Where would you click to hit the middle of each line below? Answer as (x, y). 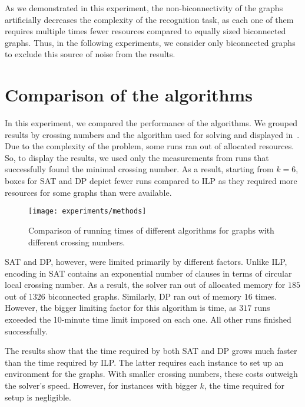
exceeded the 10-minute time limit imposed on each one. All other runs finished (148, 319)
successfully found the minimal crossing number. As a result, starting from (139, 169)
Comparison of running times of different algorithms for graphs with (151, 230)
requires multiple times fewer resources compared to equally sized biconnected (145, 31)
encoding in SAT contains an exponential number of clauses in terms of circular (148, 273)
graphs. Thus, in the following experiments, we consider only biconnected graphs (150, 42)
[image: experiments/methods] (87, 211)
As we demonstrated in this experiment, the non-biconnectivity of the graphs (144, 8)
